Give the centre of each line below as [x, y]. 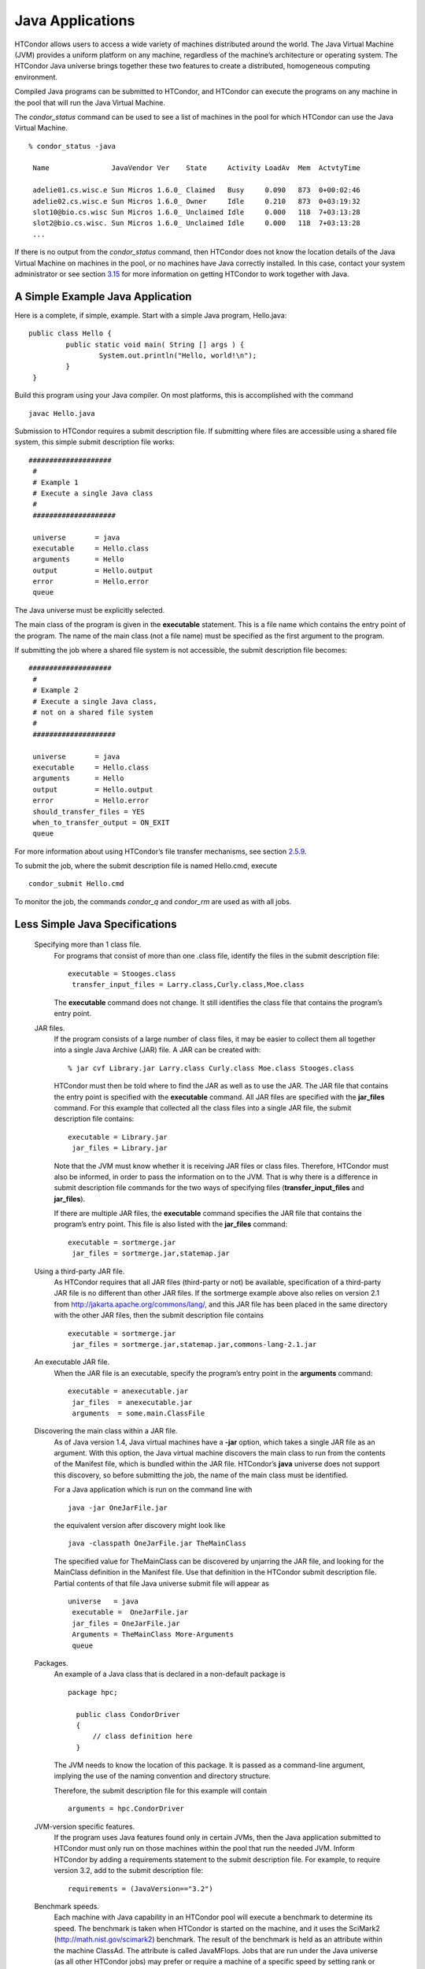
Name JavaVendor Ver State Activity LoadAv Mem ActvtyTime [197, 168]
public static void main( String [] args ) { [155, 344]
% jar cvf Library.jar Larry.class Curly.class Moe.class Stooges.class [211, 1068]
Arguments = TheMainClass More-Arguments [153, 1635]
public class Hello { [70, 334]
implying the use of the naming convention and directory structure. [163, 1776]
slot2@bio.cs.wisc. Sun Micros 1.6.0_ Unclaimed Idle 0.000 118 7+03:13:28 [197, 223]
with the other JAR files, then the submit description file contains [159, 1315]
